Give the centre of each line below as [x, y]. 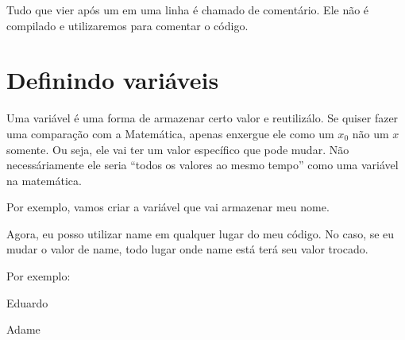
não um [370, 133]
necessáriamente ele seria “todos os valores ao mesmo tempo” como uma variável [202, 165]
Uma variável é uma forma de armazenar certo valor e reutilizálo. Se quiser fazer [202, 118]
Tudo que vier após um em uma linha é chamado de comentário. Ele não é [188, 10]
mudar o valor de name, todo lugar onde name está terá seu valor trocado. [187, 249]
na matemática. [44, 180]
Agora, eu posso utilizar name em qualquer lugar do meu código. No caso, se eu [201, 233]
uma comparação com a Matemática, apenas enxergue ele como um [170, 133]
